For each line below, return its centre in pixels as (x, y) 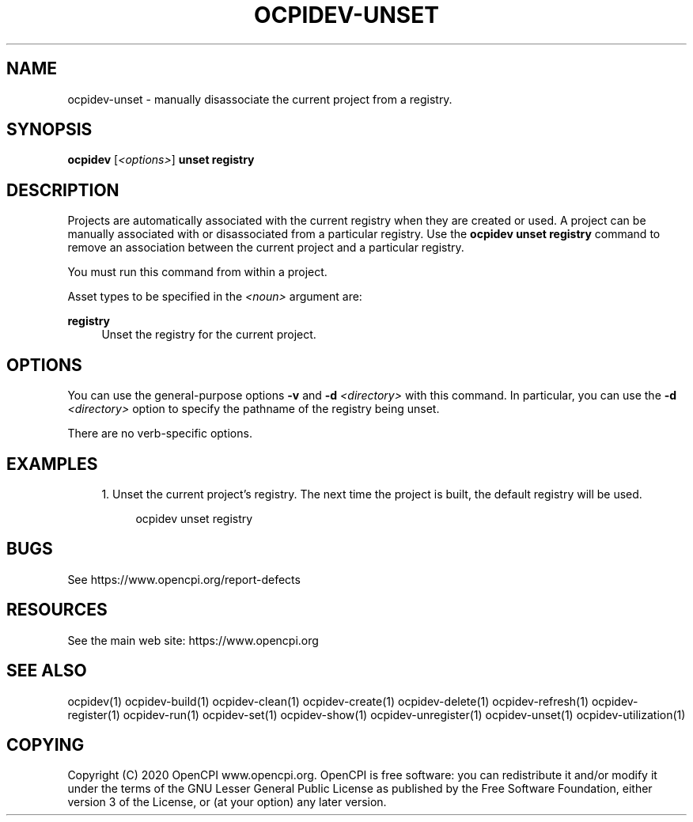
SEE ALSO (47, 671)
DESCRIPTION (63, 190)
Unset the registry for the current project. (209, 335)
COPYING (45, 744)
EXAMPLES (52, 464)
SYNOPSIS (49, 130)
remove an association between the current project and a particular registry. (266, 248)
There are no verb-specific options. (160, 434)
